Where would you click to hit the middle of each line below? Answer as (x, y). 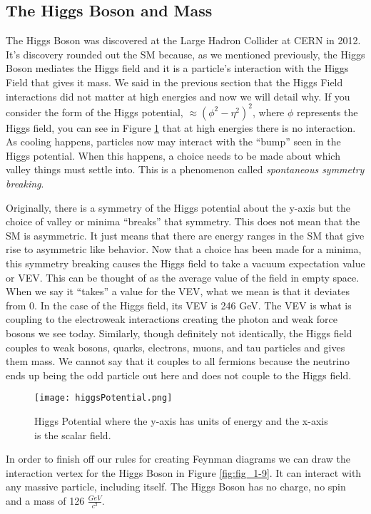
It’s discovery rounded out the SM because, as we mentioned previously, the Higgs (185, 54)
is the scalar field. (73, 435)
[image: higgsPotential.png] (103, 398)
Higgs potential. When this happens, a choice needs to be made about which (173, 155)
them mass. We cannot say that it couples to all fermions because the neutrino (178, 361)
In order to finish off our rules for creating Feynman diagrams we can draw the (178, 459)
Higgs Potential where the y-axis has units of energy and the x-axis (181, 421)
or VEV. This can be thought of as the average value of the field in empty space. (183, 277)
